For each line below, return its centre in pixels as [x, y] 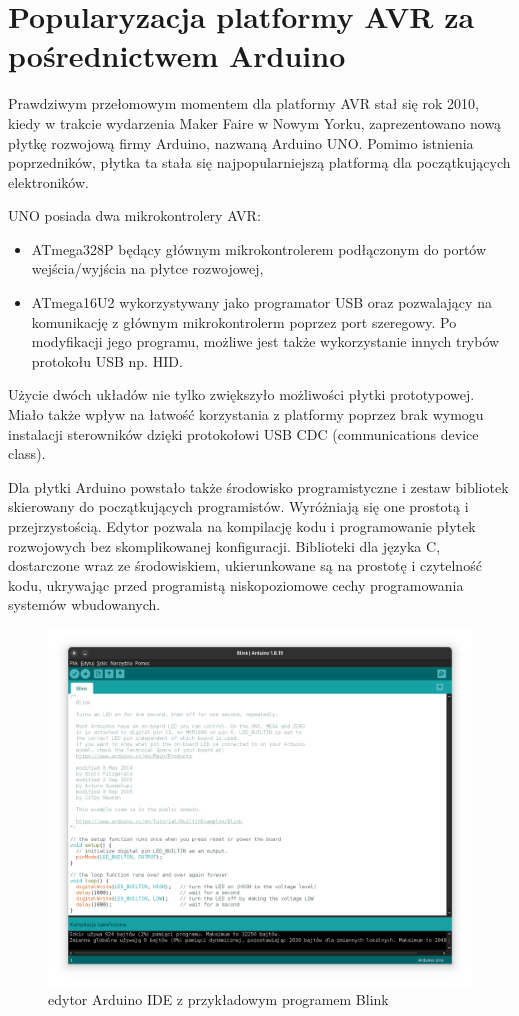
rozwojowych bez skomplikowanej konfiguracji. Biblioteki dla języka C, [224, 545]
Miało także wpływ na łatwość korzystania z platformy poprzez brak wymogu [246, 414]
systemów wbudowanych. [84, 604]
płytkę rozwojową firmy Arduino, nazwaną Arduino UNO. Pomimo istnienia [241, 142]
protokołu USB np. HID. [107, 360]
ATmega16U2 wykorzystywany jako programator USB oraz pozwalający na [261, 302]
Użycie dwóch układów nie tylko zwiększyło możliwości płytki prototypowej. [241, 394]
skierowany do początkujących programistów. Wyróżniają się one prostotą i [238, 506]
